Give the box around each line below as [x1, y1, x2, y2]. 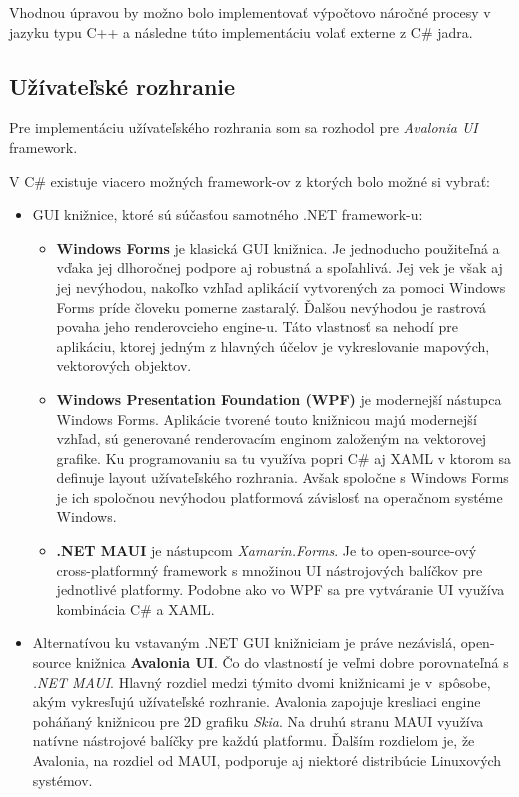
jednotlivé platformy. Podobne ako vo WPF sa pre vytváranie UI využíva [56, 579, 505, 600]
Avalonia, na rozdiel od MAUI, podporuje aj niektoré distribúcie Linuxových [32, 750, 502, 771]
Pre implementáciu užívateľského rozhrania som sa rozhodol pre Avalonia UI [9, 117, 478, 138]
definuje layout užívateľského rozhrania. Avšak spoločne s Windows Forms [56, 467, 509, 488]
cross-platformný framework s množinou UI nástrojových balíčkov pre [56, 559, 483, 580]
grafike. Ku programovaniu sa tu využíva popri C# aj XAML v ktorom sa [56, 447, 511, 468]
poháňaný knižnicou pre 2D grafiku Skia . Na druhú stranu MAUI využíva [32, 710, 484, 731]
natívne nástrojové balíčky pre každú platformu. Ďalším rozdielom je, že [32, 730, 475, 751]
